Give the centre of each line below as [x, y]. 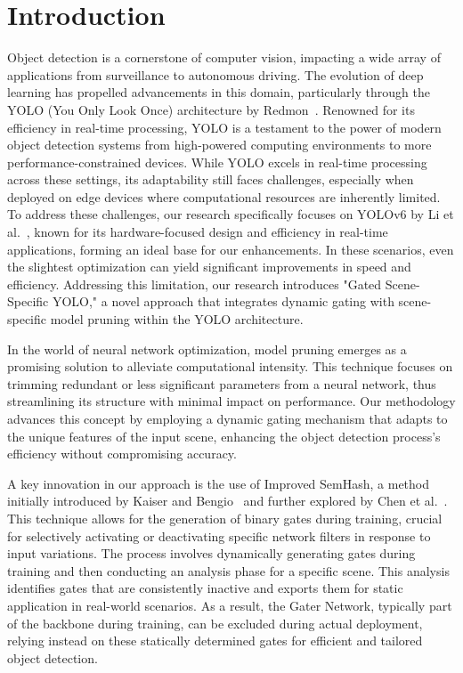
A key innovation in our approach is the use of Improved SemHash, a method [219, 483]
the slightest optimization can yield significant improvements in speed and [209, 267]
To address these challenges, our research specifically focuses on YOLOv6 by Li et [231, 214]
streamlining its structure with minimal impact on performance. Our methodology [231, 401]
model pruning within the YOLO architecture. [177, 319]
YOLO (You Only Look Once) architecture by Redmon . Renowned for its [211, 109]
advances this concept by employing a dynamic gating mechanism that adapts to [227, 418]
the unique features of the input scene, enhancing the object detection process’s [224, 436]
